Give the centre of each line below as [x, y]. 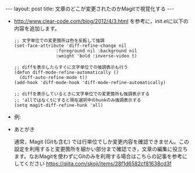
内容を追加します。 [37, 28]
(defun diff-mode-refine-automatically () [66, 72]
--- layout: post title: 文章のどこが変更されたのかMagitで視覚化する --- [90, 9]
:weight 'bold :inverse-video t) [97, 56]
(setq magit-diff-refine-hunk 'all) [58, 105]
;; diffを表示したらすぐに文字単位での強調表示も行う [71, 67]
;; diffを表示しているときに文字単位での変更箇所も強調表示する [82, 94]
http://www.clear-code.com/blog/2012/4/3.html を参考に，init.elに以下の [101, 21]
